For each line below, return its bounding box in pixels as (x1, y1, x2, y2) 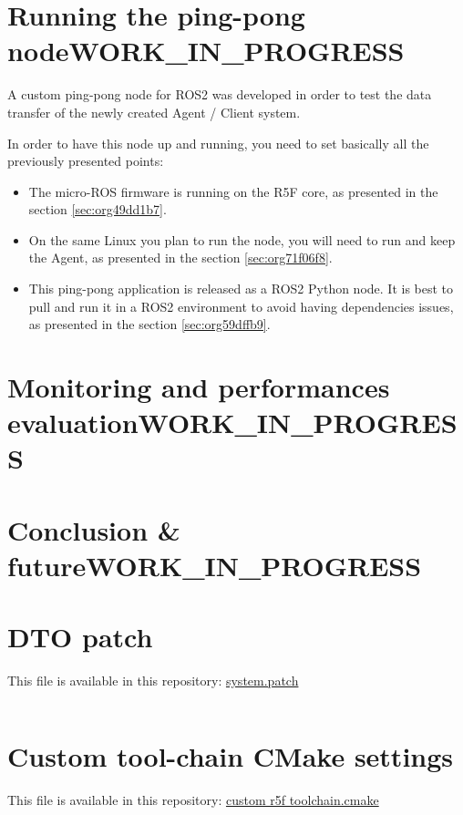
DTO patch (7, 618, 153, 655)
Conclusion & (7, 511, 180, 548)
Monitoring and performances (7, 368, 390, 406)
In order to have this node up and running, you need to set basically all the (7, 133, 429, 152)
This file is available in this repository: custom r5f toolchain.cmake (7, 790, 379, 809)
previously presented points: (7, 151, 164, 170)
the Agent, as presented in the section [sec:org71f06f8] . (28, 248, 333, 267)
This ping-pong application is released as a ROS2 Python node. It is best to (28, 279, 454, 298)
